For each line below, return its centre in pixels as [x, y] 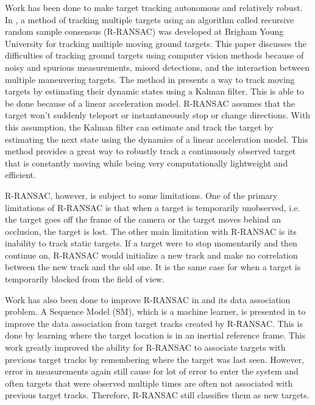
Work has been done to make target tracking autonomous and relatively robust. [154, 7]
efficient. [20, 175]
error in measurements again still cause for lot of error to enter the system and [152, 371]
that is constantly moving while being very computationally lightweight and [147, 163]
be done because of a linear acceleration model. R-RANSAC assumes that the [150, 103]
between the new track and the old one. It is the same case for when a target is [153, 267]
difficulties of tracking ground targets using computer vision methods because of [154, 55]
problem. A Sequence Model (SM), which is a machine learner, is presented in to [155, 311]
